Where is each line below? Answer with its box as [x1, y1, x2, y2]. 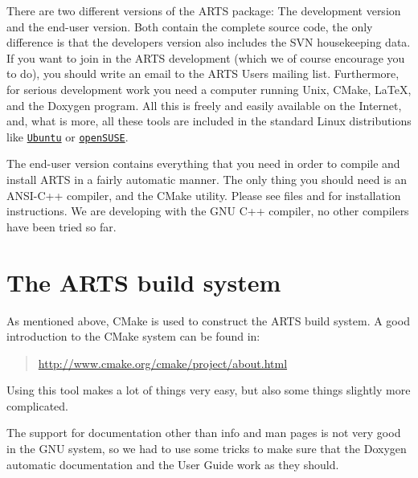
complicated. [6, 397, 68, 414]
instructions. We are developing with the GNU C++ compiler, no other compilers [6, 202, 409, 219]
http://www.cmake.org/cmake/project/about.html [38, 354, 288, 371]
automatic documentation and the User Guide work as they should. [6, 456, 339, 472]
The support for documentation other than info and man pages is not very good [6, 424, 401, 441]
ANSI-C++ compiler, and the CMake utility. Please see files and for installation [6, 186, 401, 203]
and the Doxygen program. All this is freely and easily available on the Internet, [6, 96, 402, 113]
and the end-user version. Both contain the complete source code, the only [6, 18, 373, 35]
